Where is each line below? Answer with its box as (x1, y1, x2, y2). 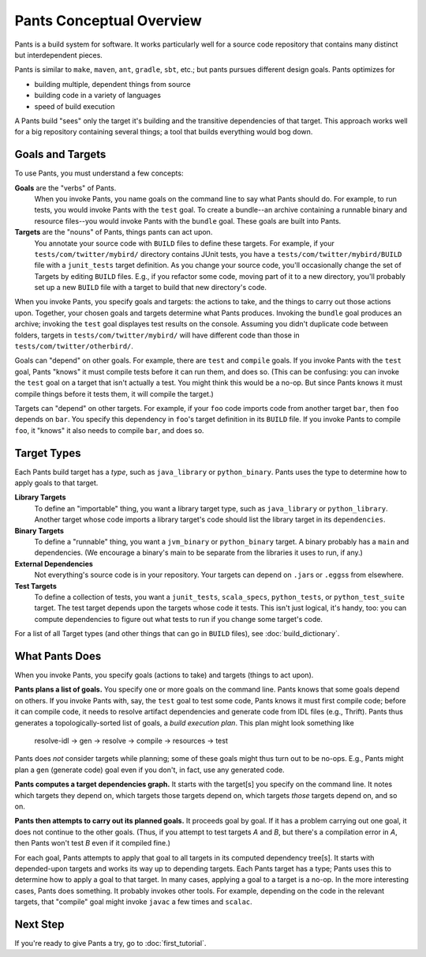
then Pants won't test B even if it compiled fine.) (14, 838, 171, 848)
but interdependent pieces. (14, 50, 103, 59)
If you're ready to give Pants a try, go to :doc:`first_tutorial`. (14, 939, 207, 948)
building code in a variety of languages (34, 91, 162, 100)
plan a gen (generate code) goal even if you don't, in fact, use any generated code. (14, 765, 285, 774)
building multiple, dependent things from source (34, 79, 191, 89)
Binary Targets (14, 526, 65, 535)
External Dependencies (14, 559, 94, 568)
